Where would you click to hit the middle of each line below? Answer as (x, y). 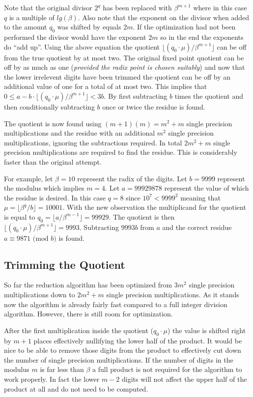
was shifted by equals (89, 27)
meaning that (200, 197)
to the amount (26, 27)
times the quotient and (209, 96)
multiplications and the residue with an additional (80, 133)
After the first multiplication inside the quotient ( (79, 330)
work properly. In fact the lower (52, 379)
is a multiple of (32, 17)
